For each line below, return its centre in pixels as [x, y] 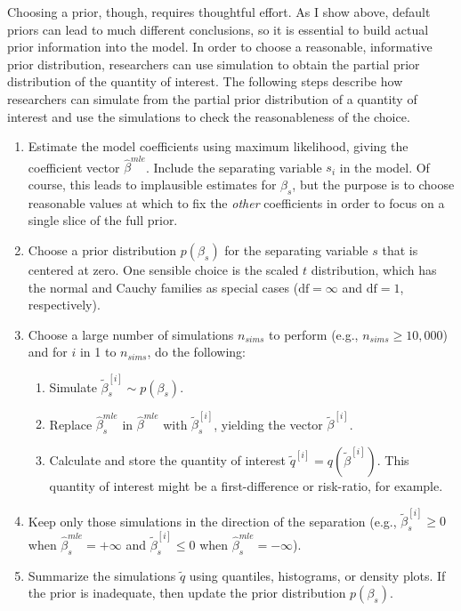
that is [400, 250]
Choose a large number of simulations [131, 334]
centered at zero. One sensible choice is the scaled [163, 270]
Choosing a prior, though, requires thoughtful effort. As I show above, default [219, 12]
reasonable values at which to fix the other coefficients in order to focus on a [236, 202]
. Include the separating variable [234, 167]
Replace [71, 424]
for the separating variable [296, 250]
